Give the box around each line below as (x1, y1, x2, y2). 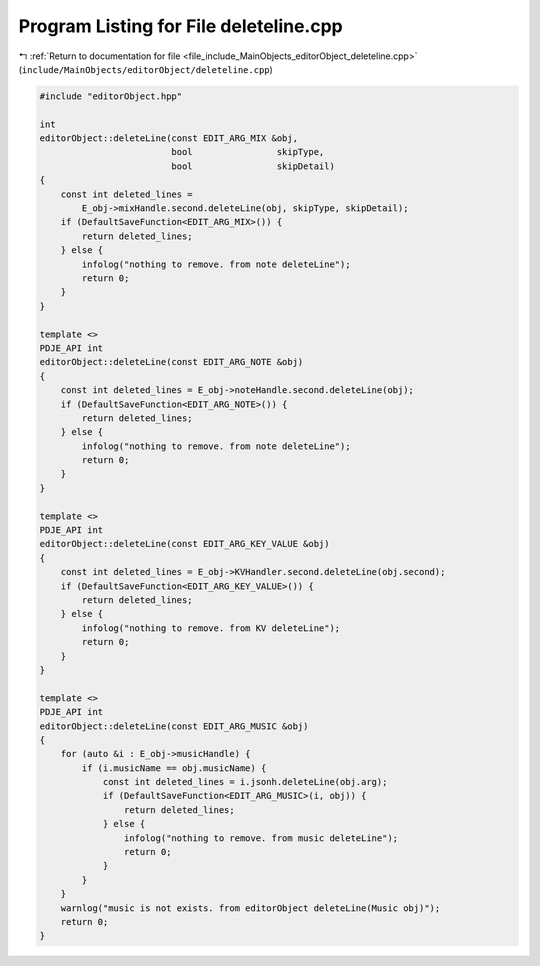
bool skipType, (171, 146, 325, 158)
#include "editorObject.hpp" (39, 90, 183, 102)
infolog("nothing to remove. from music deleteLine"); (123, 832, 399, 844)
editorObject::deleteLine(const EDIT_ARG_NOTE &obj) (39, 356, 304, 368)
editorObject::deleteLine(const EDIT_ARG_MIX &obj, (39, 133, 299, 144)
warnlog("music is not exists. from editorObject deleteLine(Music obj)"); (60, 902, 441, 914)
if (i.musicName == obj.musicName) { (81, 762, 267, 774)
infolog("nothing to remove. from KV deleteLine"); (81, 622, 341, 634)
